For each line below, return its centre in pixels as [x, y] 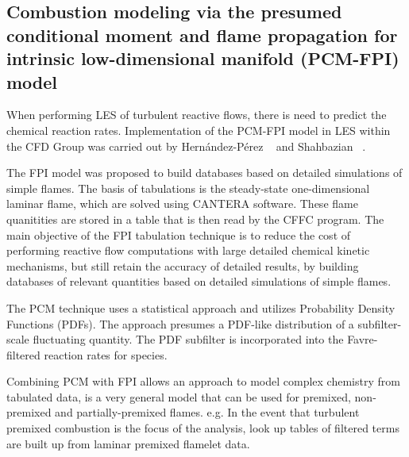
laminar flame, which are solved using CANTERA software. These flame [182, 204]
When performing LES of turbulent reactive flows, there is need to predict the [197, 115]
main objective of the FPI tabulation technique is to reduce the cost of [179, 234]
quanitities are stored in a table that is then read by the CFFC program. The [195, 219]
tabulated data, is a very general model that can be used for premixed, [179, 396]
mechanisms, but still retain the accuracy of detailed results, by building [183, 265]
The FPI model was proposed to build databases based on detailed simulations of [204, 173]
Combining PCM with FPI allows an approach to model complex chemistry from [203, 381]
